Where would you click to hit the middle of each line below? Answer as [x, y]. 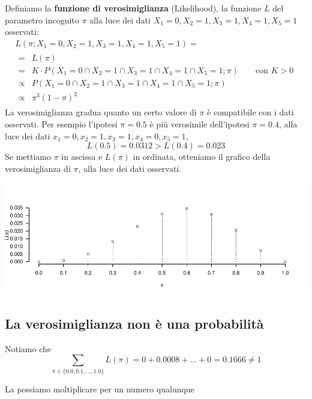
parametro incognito [42, 20]
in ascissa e [82, 157]
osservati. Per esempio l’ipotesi [61, 124]
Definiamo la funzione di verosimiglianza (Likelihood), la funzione [133, 8]
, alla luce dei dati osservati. [130, 168]
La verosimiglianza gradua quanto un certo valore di [101, 112]
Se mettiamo [28, 157]
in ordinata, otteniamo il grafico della [202, 157]
